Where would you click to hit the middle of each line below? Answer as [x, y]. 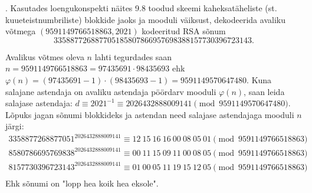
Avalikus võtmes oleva [45, 56]
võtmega [21, 31]
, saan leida [264, 91]
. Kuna [259, 79]
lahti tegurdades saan [133, 56]
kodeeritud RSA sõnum [184, 31]
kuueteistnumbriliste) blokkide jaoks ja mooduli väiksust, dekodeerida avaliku [145, 19]
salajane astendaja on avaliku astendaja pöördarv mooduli [111, 91]
